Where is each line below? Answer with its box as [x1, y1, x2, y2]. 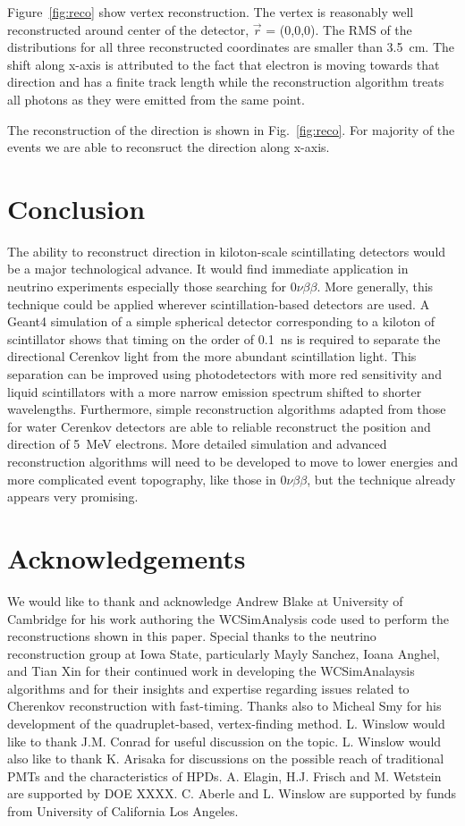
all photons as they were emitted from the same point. [7, 89, 305, 108]
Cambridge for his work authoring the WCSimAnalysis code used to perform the [7, 609, 450, 628]
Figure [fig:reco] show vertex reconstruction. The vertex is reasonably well [7, 3, 414, 21]
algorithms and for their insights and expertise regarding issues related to [7, 678, 410, 697]
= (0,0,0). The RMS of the [266, 20, 412, 38]
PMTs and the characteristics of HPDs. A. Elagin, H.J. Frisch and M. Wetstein [7, 766, 442, 785]
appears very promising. [7, 487, 139, 506]
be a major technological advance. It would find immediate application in [7, 259, 409, 278]
